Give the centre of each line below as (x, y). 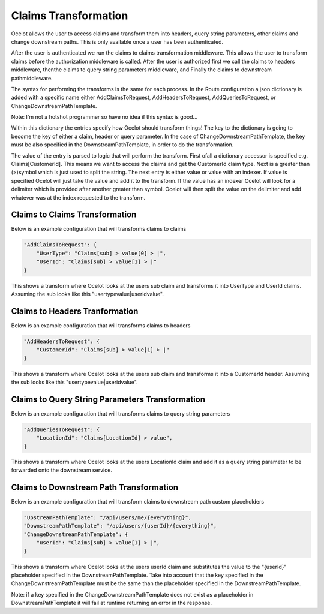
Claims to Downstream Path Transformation (95, 487)
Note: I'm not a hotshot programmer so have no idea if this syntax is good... (104, 117)
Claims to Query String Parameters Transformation (108, 399)
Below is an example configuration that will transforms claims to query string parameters (121, 413)
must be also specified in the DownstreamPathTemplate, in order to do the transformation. (122, 145)
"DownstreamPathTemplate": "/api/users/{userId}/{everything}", (120, 526)
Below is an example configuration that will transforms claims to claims (99, 229)
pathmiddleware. (32, 78)
